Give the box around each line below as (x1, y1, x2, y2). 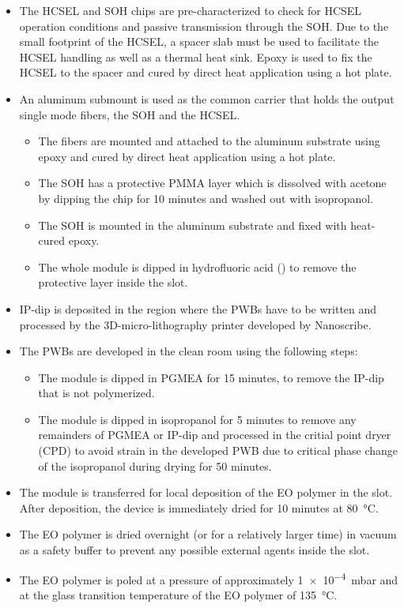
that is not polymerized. (38, 385, 155, 401)
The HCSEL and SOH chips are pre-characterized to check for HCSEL (19, 2, 362, 18)
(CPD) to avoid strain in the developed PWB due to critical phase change (38, 442, 398, 459)
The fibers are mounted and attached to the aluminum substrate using (38, 133, 380, 149)
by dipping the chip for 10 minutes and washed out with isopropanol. (38, 190, 374, 206)
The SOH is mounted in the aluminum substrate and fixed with (38, 216, 347, 233)
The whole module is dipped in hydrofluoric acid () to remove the (38, 258, 357, 275)
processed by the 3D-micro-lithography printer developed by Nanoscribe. (19, 316, 372, 332)
